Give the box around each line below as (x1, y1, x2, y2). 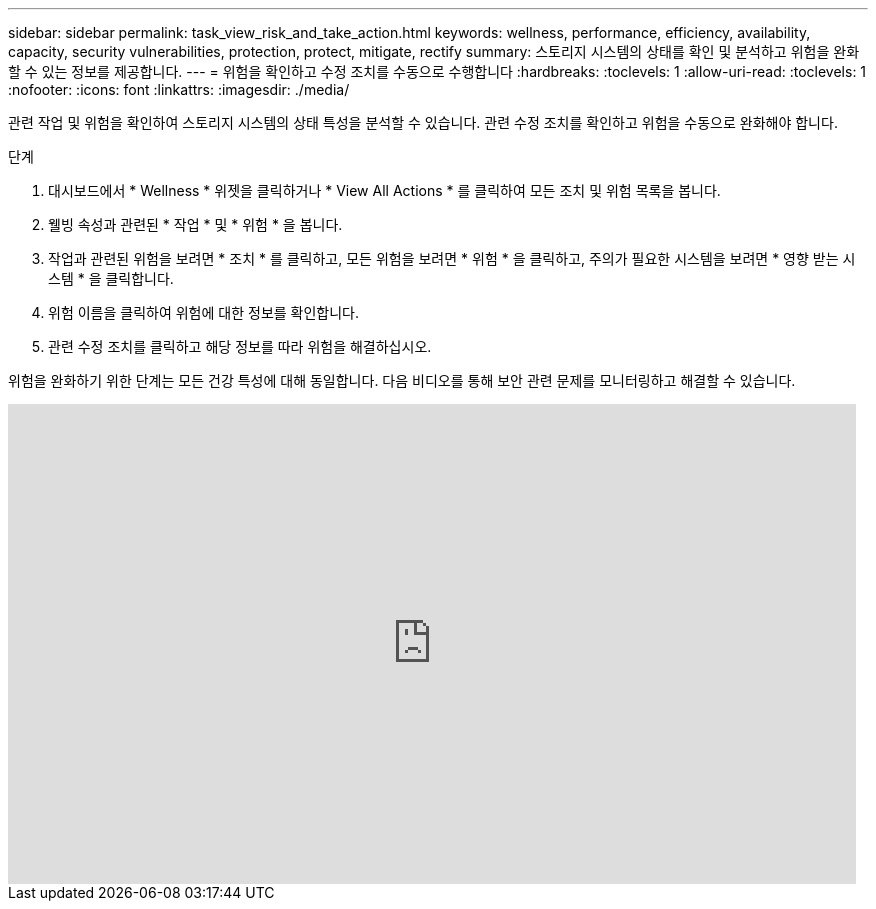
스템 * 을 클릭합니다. (48, 270, 174, 287)
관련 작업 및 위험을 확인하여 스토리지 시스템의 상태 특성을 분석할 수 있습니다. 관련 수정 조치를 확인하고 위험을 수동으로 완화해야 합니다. (8, 114, 838, 131)
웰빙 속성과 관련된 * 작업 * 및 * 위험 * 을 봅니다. (48, 216, 343, 233)
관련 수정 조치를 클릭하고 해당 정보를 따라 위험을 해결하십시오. (48, 338, 432, 355)
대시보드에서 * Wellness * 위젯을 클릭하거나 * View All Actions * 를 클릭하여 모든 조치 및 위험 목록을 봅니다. (48, 182, 721, 199)
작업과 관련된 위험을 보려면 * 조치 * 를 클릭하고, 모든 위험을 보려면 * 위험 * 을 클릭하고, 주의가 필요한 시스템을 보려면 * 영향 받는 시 (48, 250, 856, 267)
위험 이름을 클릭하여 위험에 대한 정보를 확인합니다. (48, 304, 360, 321)
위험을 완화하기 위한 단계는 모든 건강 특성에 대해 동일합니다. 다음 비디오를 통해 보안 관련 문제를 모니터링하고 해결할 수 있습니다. (8, 372, 796, 389)
